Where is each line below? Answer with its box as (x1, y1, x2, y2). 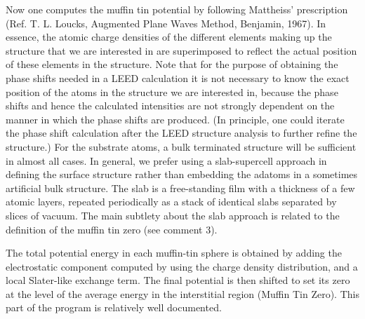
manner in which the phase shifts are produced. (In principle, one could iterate (6, 111, 345, 126)
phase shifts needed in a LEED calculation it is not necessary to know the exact (6, 70, 350, 85)
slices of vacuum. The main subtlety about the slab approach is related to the (6, 208, 340, 222)
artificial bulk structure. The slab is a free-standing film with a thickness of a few (6, 180, 355, 195)
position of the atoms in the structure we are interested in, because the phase (6, 84, 338, 99)
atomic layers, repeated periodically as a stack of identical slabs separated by (6, 194, 337, 209)
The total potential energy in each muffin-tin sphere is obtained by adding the (6, 245, 342, 260)
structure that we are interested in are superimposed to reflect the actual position (6, 43, 357, 57)
